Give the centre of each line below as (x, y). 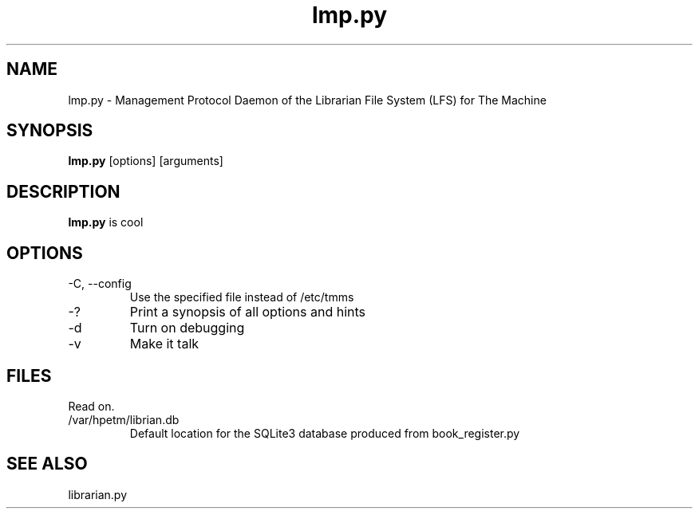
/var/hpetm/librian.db (124, 419)
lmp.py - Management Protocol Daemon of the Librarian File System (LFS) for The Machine (307, 100)
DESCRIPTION (63, 191)
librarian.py (98, 494)
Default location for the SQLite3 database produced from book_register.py (325, 433)
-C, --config (100, 284)
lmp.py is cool (106, 222)
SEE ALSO (47, 464)
